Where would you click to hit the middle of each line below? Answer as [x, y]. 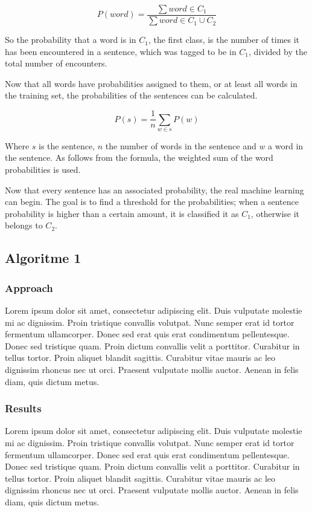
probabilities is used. [43, 170]
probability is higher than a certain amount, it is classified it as [122, 213]
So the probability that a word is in [71, 40]
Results [23, 408]
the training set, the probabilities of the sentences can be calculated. [131, 95]
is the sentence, [67, 145]
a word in [286, 145]
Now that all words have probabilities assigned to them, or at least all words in [151, 83]
